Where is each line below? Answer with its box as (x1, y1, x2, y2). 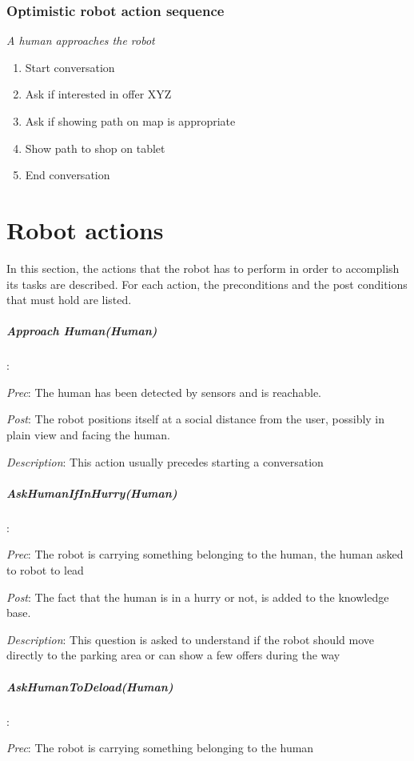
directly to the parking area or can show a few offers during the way (6, 647, 340, 663)
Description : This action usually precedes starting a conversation (6, 453, 324, 470)
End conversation (25, 166, 110, 183)
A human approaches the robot (6, 32, 155, 49)
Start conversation (25, 58, 115, 75)
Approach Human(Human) (6, 322, 157, 339)
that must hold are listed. (6, 291, 132, 308)
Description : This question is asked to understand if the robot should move (6, 631, 374, 647)
